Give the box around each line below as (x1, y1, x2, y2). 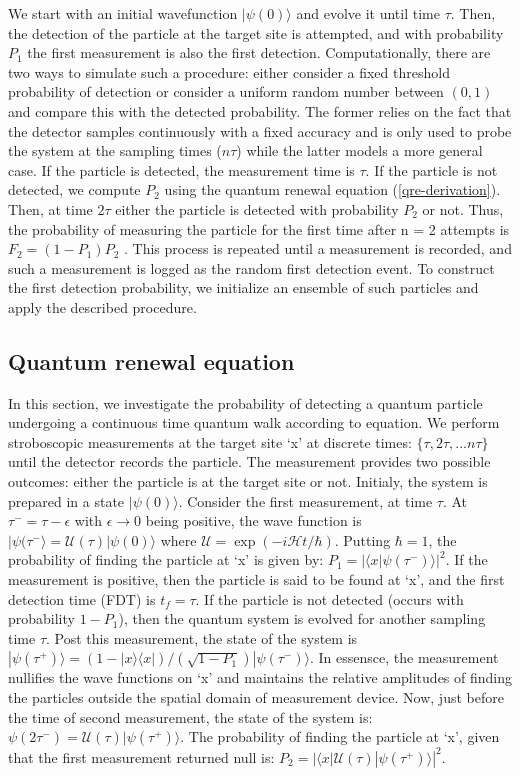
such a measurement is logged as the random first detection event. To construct (8, 257, 495, 278)
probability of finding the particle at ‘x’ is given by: (8, 549, 324, 570)
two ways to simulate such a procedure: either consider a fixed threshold (8, 61, 450, 82)
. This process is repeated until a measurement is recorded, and (123, 238, 512, 259)
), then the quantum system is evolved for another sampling (118, 608, 486, 629)
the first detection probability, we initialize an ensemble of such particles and (8, 277, 479, 298)
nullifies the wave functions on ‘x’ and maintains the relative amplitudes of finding (8, 667, 512, 688)
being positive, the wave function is (145, 510, 362, 531)
